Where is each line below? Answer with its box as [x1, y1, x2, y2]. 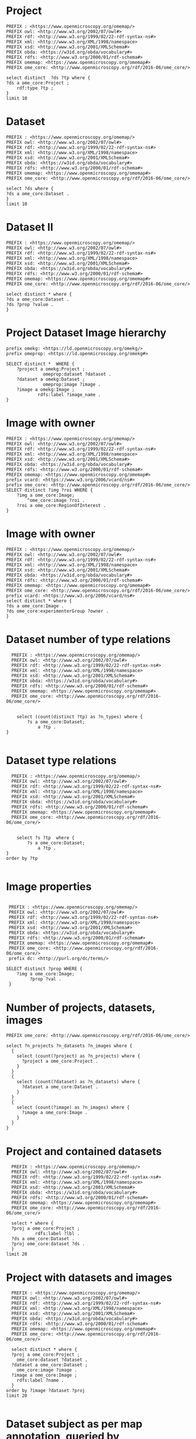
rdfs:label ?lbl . [35, 1231, 80, 1237]
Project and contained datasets [6, 1144, 162, 1158]
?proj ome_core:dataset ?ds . [11, 1241, 85, 1247]
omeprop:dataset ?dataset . [43, 371, 111, 377]
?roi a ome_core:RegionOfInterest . [16, 502, 107, 508]
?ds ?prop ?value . [6, 301, 54, 308]
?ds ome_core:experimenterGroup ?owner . [6, 608, 109, 614]
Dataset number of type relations [6, 633, 171, 646]
